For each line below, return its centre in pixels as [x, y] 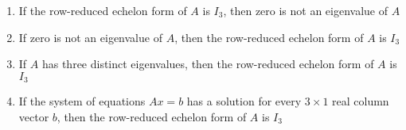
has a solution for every [244, 101]
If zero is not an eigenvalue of [90, 37]
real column [361, 101]
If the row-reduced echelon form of [103, 10]
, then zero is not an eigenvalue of [306, 10]
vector [34, 116]
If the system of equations [82, 101]
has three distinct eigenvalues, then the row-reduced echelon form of [208, 64]
